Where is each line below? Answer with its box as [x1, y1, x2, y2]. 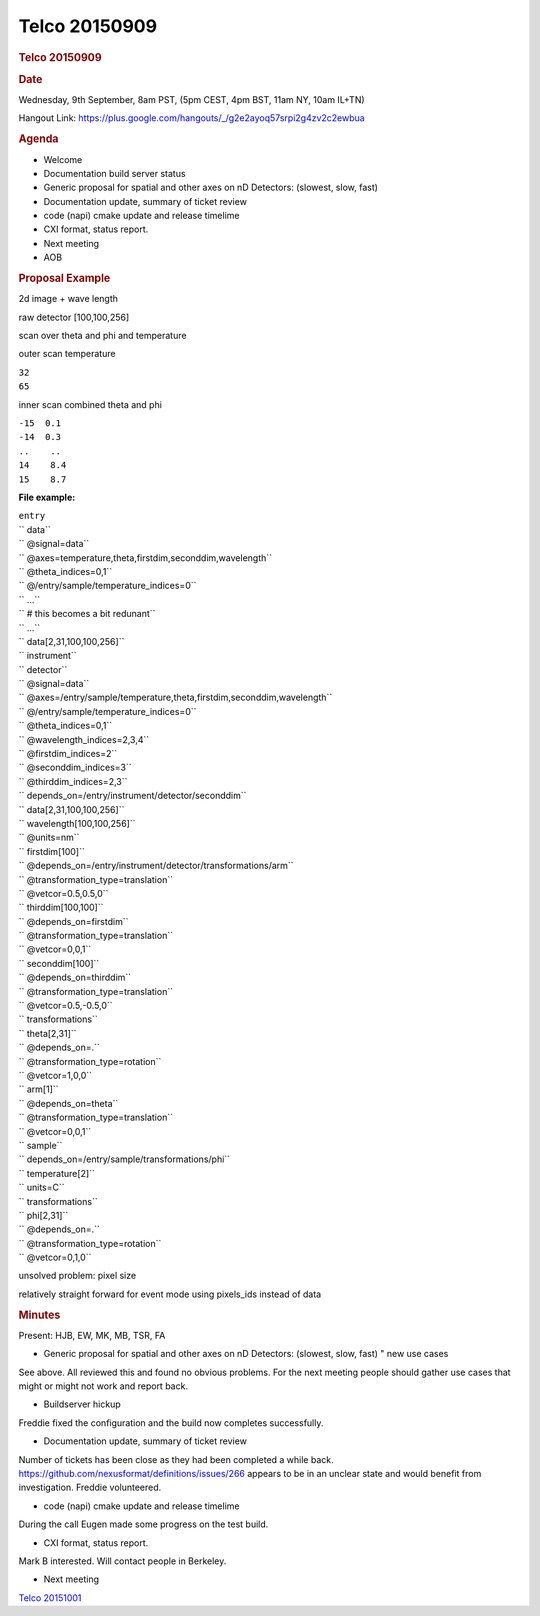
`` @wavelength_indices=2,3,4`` [18, 733, 150, 745]
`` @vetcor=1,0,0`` [18, 1070, 93, 1081]
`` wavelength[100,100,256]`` [18, 817, 136, 829]
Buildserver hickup [43, 1398, 121, 1410]
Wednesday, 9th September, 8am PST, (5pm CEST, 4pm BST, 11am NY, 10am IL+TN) [18, 94, 365, 106]
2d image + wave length [18, 293, 119, 305]
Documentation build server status [43, 167, 186, 179]
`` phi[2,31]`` [18, 1209, 69, 1221]
